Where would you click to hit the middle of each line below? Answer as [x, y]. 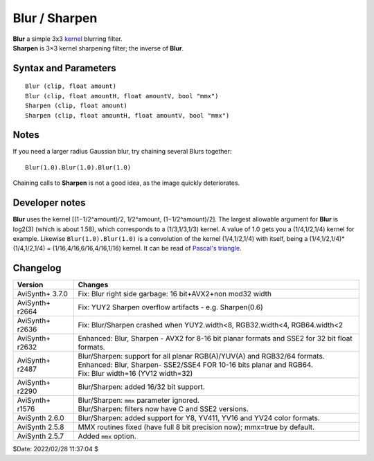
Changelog [37, 268]
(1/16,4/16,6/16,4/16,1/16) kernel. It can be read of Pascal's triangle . [147, 248]
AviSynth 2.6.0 [41, 418]
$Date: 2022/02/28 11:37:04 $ [55, 449]
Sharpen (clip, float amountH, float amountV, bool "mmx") [127, 115]
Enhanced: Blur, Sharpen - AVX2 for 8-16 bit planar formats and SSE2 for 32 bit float [215, 338]
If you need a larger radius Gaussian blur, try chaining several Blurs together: [122, 152]
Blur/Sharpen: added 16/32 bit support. [142, 387]
